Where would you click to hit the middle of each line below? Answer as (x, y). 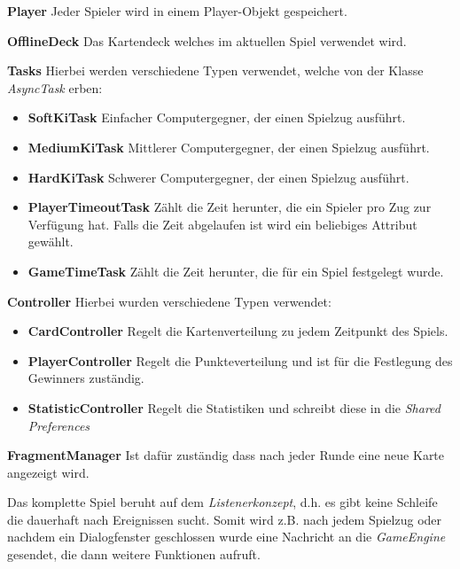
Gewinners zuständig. (86, 378)
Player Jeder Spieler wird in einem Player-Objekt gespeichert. (177, 11)
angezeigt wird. (48, 472)
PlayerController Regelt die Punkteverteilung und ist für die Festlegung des (240, 360)
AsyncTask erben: (55, 87)
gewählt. (51, 242)
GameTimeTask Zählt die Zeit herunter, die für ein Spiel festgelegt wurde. (236, 271)
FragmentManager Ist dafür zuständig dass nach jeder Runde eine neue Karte (226, 455)
